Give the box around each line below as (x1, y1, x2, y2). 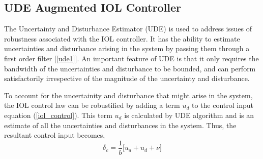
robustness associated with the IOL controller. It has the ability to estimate (4, 33, 240, 44)
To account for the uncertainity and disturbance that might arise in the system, (4, 90, 253, 100)
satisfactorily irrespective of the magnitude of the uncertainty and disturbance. (4, 73, 250, 84)
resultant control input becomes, (4, 130, 105, 140)
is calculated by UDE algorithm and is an (124, 109, 254, 120)
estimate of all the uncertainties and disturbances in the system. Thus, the (4, 120, 237, 130)
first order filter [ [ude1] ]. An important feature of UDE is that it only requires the (4, 53, 259, 63)
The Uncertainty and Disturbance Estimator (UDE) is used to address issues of (4, 23, 252, 34)
